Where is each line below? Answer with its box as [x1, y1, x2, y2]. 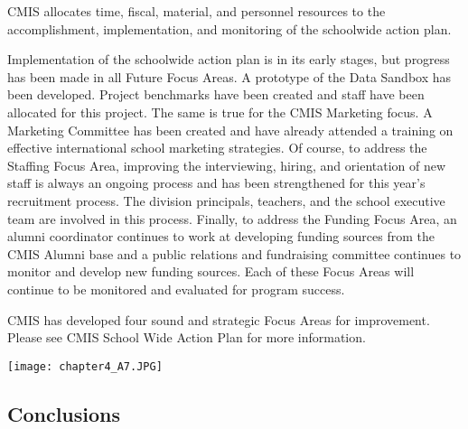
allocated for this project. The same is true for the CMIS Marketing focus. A [7, 102, 433, 121]
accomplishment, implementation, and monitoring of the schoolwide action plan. [7, 19, 452, 38]
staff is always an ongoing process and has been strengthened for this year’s [7, 173, 426, 192]
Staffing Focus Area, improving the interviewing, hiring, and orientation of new [7, 155, 446, 174]
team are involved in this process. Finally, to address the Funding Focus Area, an [7, 209, 457, 228]
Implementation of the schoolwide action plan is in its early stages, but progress [7, 50, 450, 69]
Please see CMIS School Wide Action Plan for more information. [7, 328, 366, 347]
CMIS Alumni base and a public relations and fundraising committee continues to [7, 244, 462, 263]
